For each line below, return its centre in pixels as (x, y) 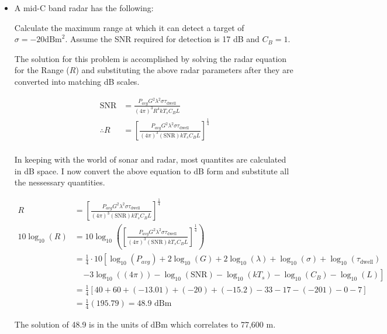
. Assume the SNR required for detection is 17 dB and (162, 39)
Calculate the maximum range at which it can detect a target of (129, 27)
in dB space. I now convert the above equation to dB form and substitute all (152, 171)
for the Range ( (42, 70)
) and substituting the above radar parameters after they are (184, 70)
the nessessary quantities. (60, 182)
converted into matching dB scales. (77, 81)
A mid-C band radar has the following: (84, 8)
